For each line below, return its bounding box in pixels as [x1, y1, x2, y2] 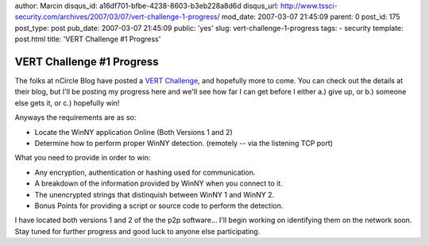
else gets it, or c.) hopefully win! [14, 98, 120, 107]
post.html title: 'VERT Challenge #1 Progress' [14, 34, 161, 44]
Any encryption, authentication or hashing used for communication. [34, 167, 256, 177]
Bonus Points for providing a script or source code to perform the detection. [34, 201, 284, 210]
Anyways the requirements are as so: [14, 113, 137, 122]
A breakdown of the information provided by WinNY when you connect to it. [34, 179, 284, 188]
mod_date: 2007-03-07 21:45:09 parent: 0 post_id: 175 [221, 12, 400, 21]
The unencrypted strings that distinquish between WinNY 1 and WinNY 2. [34, 190, 275, 199]
